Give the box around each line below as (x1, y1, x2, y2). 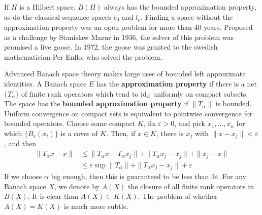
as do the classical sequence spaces (4, 11, 111, 22)
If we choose (4, 171, 42, 181)
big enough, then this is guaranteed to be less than (51, 171, 209, 181)
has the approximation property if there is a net (96, 78, 257, 89)
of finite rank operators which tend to (21, 88, 139, 99)
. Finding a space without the (141, 11, 233, 22)
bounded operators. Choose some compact (4, 118, 136, 128)
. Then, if (106, 127, 136, 138)
